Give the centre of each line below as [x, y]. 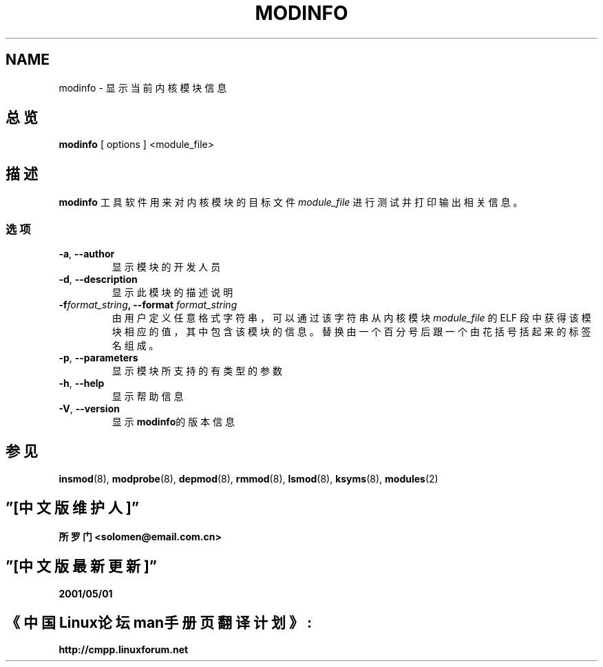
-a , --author [87, 254]
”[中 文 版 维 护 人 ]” [73, 508]
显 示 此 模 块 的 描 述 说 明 [172, 293]
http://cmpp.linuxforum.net [124, 650]
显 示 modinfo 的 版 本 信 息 [173, 422]
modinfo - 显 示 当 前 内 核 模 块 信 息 [143, 87]
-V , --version [89, 409]
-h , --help [82, 383]
